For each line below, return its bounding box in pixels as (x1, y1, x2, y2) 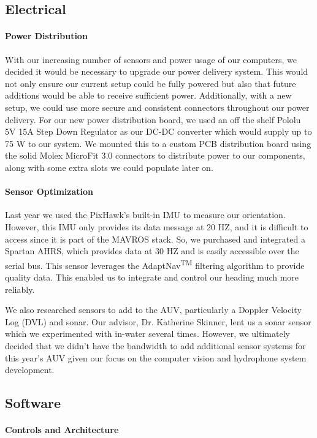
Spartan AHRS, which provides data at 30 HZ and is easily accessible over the (5, 244, 299, 257)
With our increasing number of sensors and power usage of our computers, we (5, 53, 297, 66)
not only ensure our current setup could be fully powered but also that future (5, 77, 296, 89)
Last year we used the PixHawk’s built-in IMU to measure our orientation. (5, 208, 286, 221)
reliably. (5, 282, 35, 295)
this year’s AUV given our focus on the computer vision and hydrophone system (5, 351, 307, 364)
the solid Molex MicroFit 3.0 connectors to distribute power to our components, (5, 149, 305, 162)
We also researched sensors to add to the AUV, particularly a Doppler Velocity (5, 303, 302, 316)
